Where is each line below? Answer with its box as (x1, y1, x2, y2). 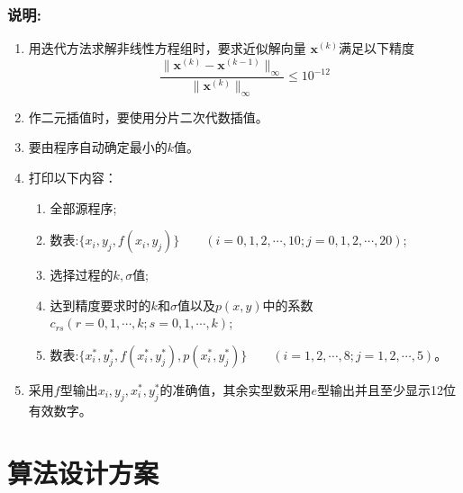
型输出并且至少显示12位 (317, 380, 457, 399)
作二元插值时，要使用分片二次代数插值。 (28, 107, 268, 126)
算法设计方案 (7, 453, 159, 490)
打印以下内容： (28, 167, 117, 186)
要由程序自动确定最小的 (28, 138, 168, 157)
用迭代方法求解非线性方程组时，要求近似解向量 (28, 39, 306, 58)
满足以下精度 (338, 39, 414, 58)
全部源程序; (50, 198, 117, 217)
